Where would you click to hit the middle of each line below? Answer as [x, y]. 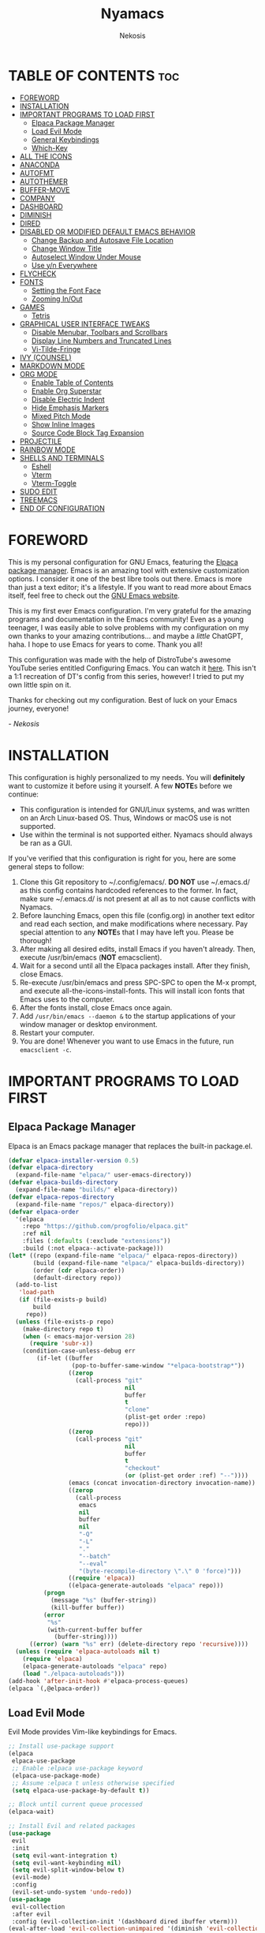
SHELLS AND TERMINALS [62, 457]
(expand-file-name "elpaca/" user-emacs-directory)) [104, 1175]
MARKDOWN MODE [52, 366]
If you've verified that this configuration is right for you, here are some [122, 858]
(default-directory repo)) [77, 1278]
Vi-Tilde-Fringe [56, 349]
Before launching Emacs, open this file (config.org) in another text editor [137, 915]
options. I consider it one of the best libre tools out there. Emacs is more [125, 578]
